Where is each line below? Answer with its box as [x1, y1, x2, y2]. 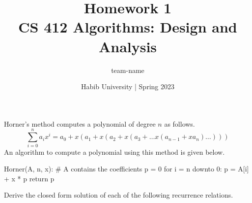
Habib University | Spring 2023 [81, 81, 174, 92]
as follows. [164, 118, 195, 129]
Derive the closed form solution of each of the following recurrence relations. [4, 190, 233, 200]
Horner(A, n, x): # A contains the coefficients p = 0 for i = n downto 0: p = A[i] [4, 164, 249, 173]
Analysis [98, 36, 157, 56]
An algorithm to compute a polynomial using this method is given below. [4, 147, 225, 157]
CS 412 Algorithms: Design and [18, 17, 237, 37]
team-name [111, 65, 144, 75]
